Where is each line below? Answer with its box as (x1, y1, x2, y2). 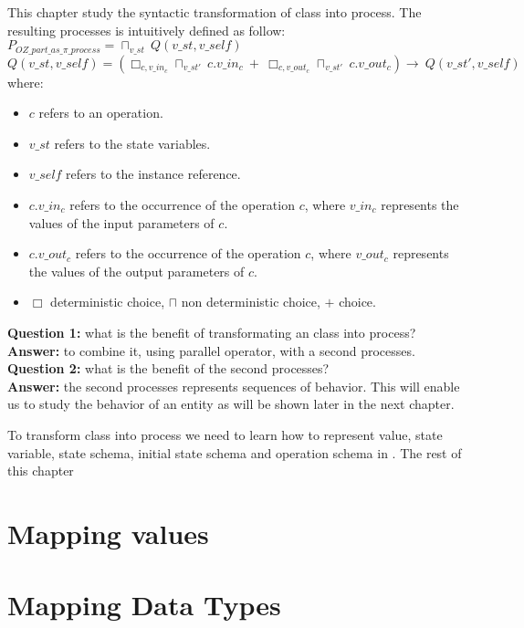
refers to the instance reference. (66, 164, 241, 183)
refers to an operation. (38, 103, 163, 122)
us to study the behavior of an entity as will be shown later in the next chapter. (7, 394, 455, 413)
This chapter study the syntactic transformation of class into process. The (7, 3, 422, 21)
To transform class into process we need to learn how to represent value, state (7, 424, 443, 444)
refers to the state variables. (54, 133, 211, 152)
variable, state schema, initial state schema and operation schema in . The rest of (7, 443, 462, 462)
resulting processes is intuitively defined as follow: (7, 20, 286, 39)
